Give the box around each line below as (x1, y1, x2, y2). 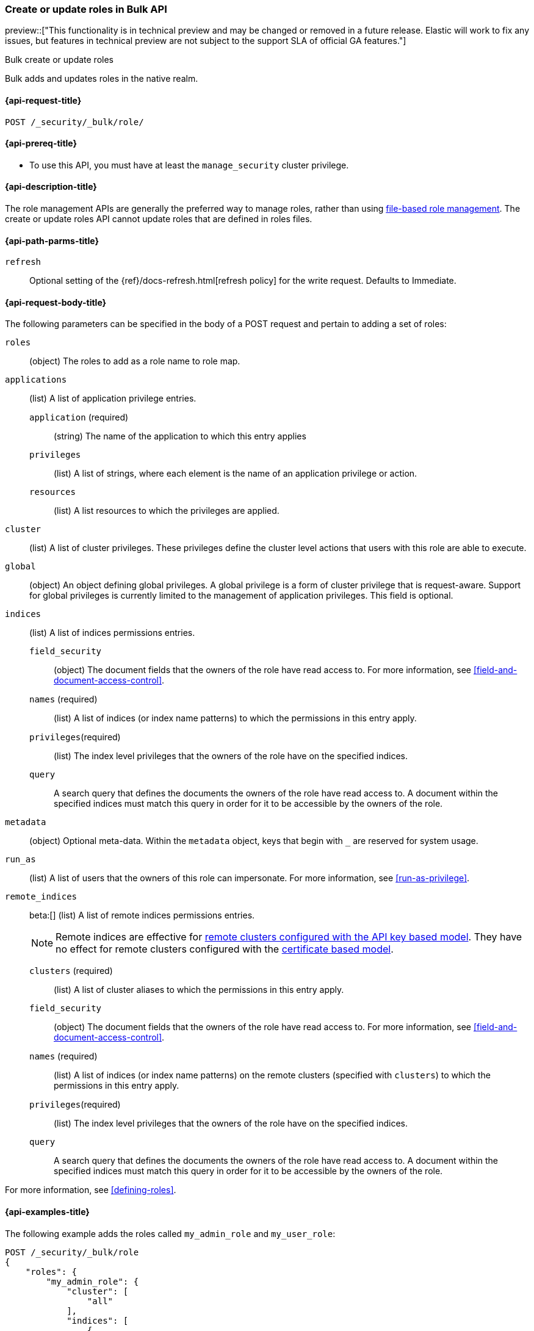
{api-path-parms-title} (5, 235, 99, 246)
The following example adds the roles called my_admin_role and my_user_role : (5, 1228, 336, 1239)
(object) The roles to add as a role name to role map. (29, 356, 240, 367)
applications (5, 375, 67, 385)
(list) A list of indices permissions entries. (29, 627, 195, 638)
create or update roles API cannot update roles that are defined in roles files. (5, 214, 312, 225)
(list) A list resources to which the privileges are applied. (54, 505, 280, 516)
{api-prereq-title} (5, 138, 78, 149)
